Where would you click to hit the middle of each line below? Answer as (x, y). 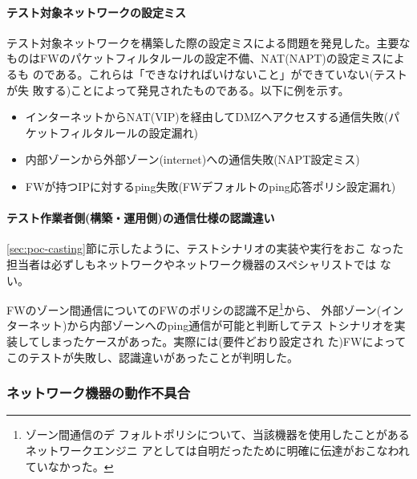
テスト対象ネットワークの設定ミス (96, 12)
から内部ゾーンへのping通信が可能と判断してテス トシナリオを (231, 325)
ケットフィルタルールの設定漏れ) (111, 132)
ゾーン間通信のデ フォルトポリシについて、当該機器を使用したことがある (217, 434)
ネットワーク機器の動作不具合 (99, 393)
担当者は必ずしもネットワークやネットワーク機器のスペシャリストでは (192, 264)
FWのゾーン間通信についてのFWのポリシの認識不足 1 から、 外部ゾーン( (194, 309)
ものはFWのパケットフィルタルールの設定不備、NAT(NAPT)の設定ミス (194, 58)
